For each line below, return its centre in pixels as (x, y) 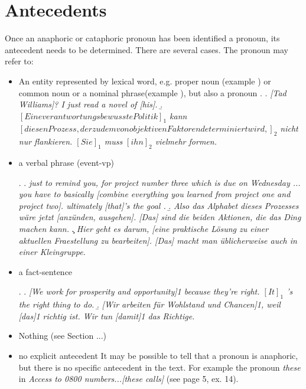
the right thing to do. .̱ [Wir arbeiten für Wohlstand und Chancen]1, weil (149, 304)
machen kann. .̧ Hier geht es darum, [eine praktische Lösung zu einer (144, 229)
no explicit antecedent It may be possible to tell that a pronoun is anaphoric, (158, 355)
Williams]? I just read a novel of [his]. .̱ (91, 104)
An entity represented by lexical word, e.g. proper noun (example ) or (145, 81)
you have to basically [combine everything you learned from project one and (154, 194)
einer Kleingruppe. (52, 252)
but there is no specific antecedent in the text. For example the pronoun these (159, 367)
